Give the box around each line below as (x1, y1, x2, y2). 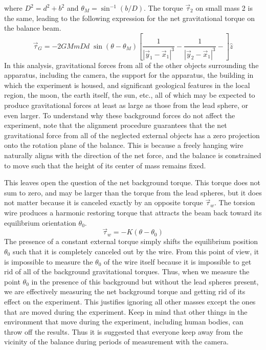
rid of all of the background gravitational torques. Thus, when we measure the (4, 266, 250, 277)
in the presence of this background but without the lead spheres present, (31, 276, 259, 287)
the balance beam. (4, 23, 61, 33)
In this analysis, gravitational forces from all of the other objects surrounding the (4, 59, 259, 70)
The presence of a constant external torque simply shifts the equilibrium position (4, 236, 258, 247)
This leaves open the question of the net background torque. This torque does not (4, 177, 261, 188)
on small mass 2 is (195, 3, 253, 13)
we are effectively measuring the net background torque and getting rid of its (4, 286, 246, 297)
